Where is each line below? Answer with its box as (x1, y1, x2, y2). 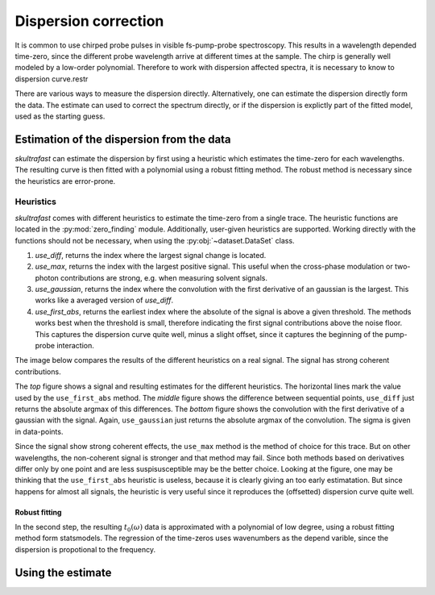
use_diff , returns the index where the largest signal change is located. (35, 250, 267, 260)
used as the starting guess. (14, 111, 106, 121)
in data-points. (14, 426, 64, 436)
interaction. (56, 341, 94, 351)
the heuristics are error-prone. (14, 176, 116, 185)
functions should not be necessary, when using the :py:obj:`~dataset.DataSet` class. (14, 235, 295, 245)
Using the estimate (14, 565, 112, 580)
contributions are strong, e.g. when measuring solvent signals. (60, 273, 268, 282)
